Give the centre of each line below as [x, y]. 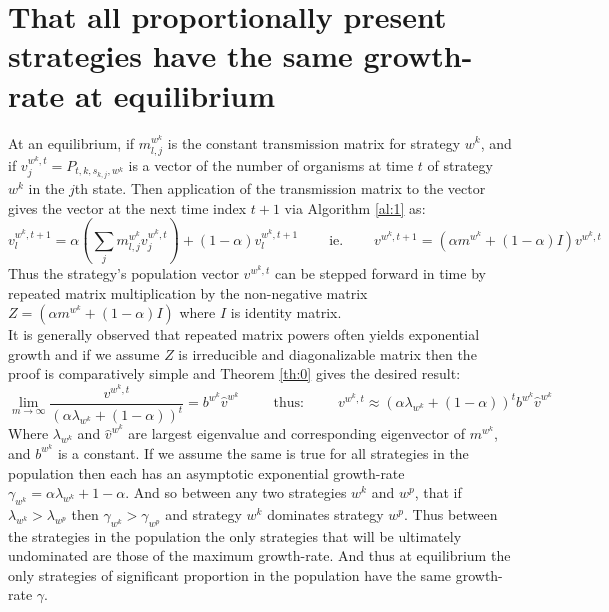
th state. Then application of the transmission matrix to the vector [280, 188]
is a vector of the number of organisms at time [271, 165]
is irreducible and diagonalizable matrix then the [327, 353]
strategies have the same [180, 55]
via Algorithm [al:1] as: [355, 207]
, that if [438, 492]
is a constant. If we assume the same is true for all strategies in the [263, 452]
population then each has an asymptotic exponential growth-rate [206, 472]
